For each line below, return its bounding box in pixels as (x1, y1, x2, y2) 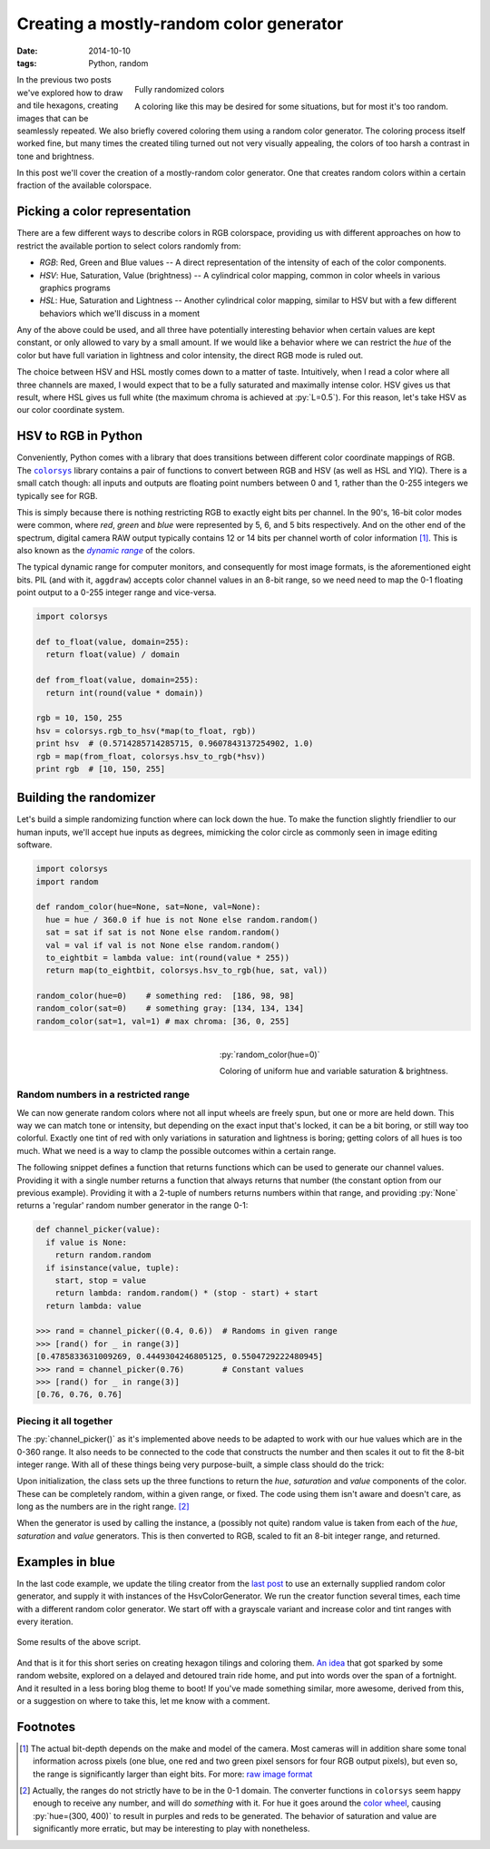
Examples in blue (16, 1554, 115, 1570)
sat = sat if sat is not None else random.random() (45, 927, 280, 938)
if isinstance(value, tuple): (45, 1262, 181, 1273)
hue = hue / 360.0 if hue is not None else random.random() (45, 915, 318, 924)
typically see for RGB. (16, 490, 99, 501)
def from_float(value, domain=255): (35, 675, 200, 685)
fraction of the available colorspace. (16, 180, 152, 191)
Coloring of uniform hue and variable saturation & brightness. (219, 1066, 448, 1077)
